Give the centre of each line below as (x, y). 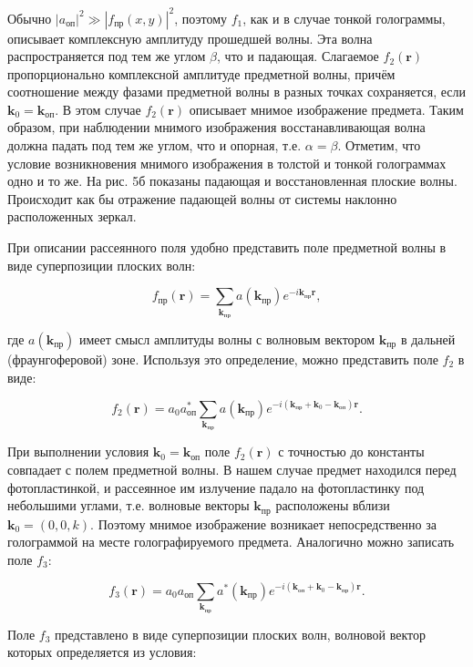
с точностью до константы (351, 452)
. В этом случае (98, 109)
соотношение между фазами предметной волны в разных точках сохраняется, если (237, 92)
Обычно (30, 18)
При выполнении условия (78, 452)
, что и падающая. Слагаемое (298, 56)
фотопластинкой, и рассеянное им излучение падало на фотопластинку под (216, 487)
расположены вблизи (333, 505)
